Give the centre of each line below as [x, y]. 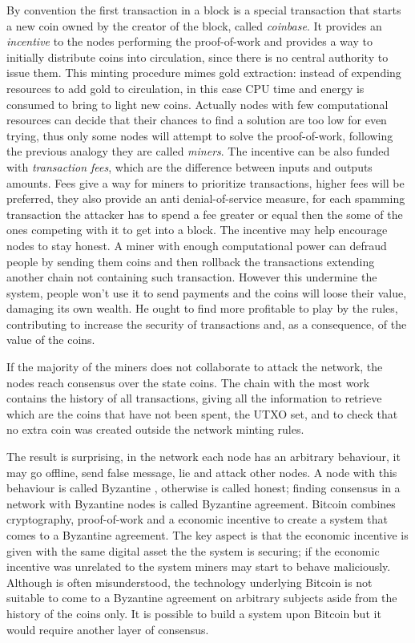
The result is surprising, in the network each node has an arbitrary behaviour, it [203, 457]
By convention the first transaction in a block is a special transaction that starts [204, 10]
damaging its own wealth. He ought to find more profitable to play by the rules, [202, 308]
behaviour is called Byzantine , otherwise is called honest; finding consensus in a [203, 488]
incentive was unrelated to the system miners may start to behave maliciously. [199, 566]
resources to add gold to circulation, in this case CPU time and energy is [185, 88]
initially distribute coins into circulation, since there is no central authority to [197, 57]
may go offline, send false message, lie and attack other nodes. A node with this [202, 472]
